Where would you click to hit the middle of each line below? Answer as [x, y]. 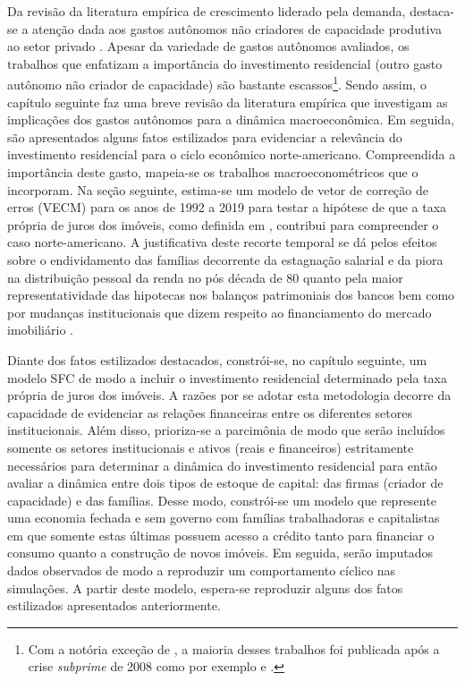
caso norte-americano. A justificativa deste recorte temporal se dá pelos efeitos [222, 242]
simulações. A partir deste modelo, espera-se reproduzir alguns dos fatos [205, 587]
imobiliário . [40, 330]
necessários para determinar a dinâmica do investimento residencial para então [222, 465]
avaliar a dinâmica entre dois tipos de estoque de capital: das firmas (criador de [225, 483]
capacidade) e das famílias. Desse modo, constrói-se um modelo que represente [222, 500]
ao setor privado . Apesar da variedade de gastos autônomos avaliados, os [208, 46]
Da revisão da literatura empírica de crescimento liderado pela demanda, [207, 11]
